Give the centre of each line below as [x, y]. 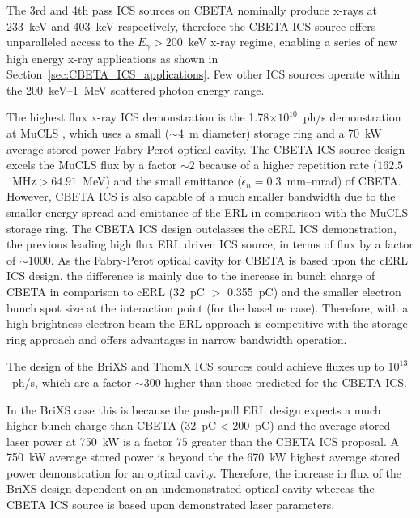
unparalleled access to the [70, 42]
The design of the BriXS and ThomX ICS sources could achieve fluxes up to [195, 366]
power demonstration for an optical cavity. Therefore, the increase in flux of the [204, 472]
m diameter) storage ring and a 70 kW [285, 133]
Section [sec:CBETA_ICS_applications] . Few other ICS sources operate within [204, 74]
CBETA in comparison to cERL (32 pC [106, 291]
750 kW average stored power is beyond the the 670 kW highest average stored [204, 457]
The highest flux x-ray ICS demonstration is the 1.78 [138, 117]
